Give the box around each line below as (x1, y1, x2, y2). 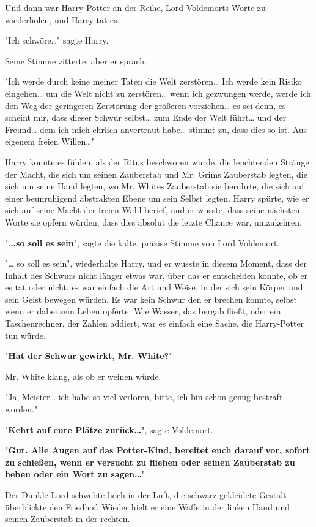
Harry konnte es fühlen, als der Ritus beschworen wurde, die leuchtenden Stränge (5, 155, 309, 168)
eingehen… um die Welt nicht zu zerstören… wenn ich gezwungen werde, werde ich (5, 86, 311, 99)
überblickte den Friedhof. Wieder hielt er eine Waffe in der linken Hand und (5, 500, 290, 513)
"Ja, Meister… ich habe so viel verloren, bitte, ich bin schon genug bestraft (5, 390, 283, 403)
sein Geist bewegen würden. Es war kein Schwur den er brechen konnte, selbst (5, 292, 298, 305)
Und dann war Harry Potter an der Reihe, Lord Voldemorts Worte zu (5, 1, 266, 13)
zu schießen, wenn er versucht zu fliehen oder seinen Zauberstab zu (5, 455, 295, 468)
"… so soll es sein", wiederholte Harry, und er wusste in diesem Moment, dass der (5, 257, 307, 270)
